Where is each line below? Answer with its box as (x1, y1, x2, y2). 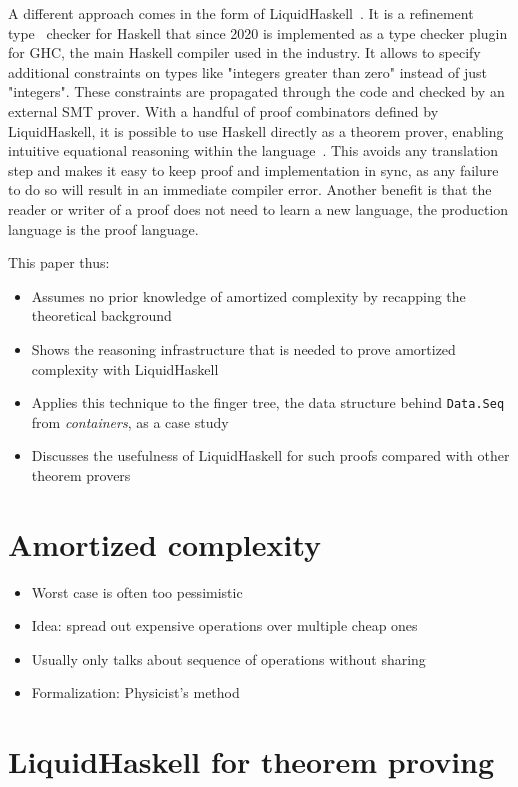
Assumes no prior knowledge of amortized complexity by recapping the (31, 285, 466, 306)
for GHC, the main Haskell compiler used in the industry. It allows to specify (8, 42, 481, 63)
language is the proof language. (8, 218, 199, 239)
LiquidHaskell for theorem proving (8, 741, 495, 782)
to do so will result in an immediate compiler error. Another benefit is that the (8, 179, 492, 200)
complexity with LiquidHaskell (31, 358, 219, 379)
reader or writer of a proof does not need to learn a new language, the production (8, 198, 509, 219)
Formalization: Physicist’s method (31, 682, 240, 703)
